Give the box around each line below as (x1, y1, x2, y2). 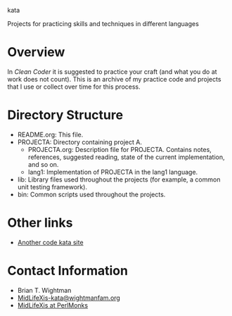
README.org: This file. (17, 130, 84, 139)
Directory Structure (7, 107, 124, 123)
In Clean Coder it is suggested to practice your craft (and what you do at (7, 67, 217, 76)
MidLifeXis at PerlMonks (17, 301, 89, 309)
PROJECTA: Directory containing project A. (17, 137, 143, 146)
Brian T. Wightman (17, 286, 72, 294)
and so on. (27, 160, 59, 168)
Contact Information (7, 263, 129, 279)
